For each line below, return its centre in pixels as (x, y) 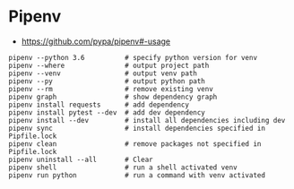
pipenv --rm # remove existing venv (111, 89)
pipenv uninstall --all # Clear (81, 159)
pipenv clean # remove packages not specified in (135, 144)
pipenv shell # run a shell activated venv (123, 168)
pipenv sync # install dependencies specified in (137, 128)
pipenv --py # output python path (107, 81)
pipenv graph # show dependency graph (113, 97)
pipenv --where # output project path (109, 65)
